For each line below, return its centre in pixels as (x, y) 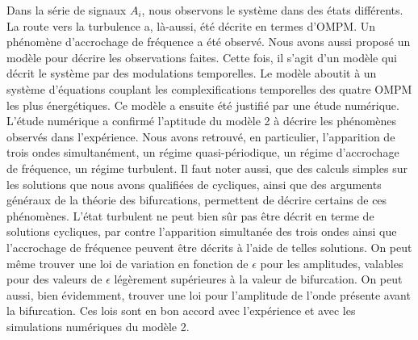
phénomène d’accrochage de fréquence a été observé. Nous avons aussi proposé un (209, 42)
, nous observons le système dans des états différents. (272, 10)
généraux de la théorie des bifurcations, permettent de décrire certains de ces (197, 200)
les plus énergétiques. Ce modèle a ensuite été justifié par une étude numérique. (203, 105)
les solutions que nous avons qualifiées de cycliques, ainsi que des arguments (194, 184)
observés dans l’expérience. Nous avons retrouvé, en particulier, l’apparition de (201, 136)
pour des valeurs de (54, 279)
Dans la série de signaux (67, 10)
